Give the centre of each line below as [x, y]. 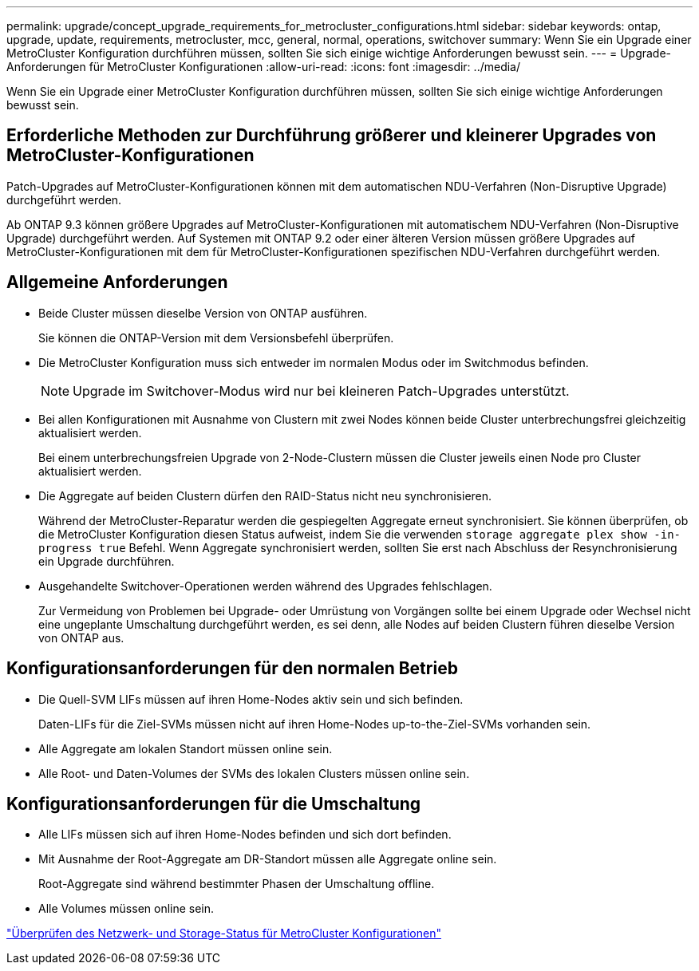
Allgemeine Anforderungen [117, 282]
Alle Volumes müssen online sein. [126, 909]
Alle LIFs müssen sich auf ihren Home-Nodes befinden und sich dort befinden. [245, 835]
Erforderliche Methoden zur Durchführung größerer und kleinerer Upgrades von [332, 136]
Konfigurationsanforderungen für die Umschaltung [214, 803]
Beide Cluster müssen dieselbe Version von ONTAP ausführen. [203, 313]
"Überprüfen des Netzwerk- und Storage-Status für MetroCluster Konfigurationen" [224, 934]
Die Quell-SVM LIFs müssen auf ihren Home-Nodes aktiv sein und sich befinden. [251, 699]
